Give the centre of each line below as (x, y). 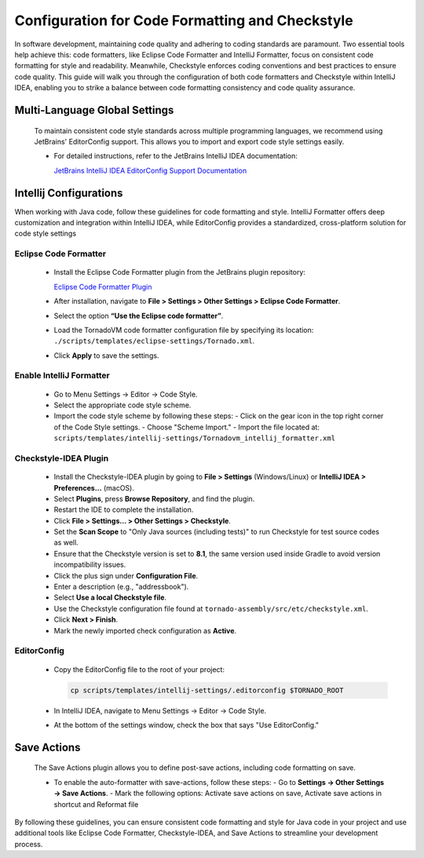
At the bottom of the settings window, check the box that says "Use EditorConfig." (186, 725)
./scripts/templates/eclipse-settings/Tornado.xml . (154, 341)
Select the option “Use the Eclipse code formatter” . (139, 316)
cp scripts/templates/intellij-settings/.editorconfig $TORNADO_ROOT (207, 690)
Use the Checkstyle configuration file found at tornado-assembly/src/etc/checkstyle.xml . (211, 608)
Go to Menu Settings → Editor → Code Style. (126, 394)
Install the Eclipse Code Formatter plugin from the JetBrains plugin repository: (180, 272)
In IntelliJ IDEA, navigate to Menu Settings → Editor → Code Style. (160, 710)
